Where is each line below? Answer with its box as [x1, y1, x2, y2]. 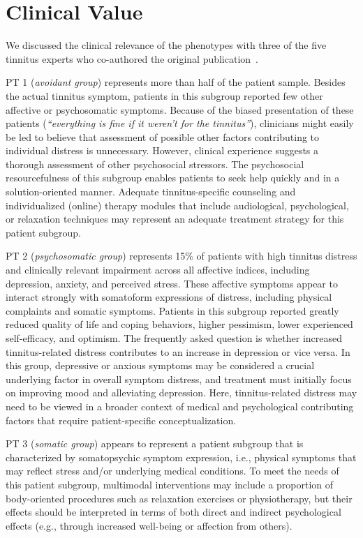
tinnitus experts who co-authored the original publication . [6, 51, 259, 66]
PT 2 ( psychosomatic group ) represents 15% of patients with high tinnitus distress [6, 248, 357, 263]
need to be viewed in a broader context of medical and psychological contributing [6, 398, 354, 413]
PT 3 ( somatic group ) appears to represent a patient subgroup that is [6, 436, 304, 451]
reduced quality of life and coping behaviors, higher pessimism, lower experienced [6, 317, 353, 331]
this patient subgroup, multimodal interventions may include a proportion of [6, 477, 334, 491]
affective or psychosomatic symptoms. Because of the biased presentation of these [6, 102, 354, 117]
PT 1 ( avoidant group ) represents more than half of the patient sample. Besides [6, 75, 346, 89]
